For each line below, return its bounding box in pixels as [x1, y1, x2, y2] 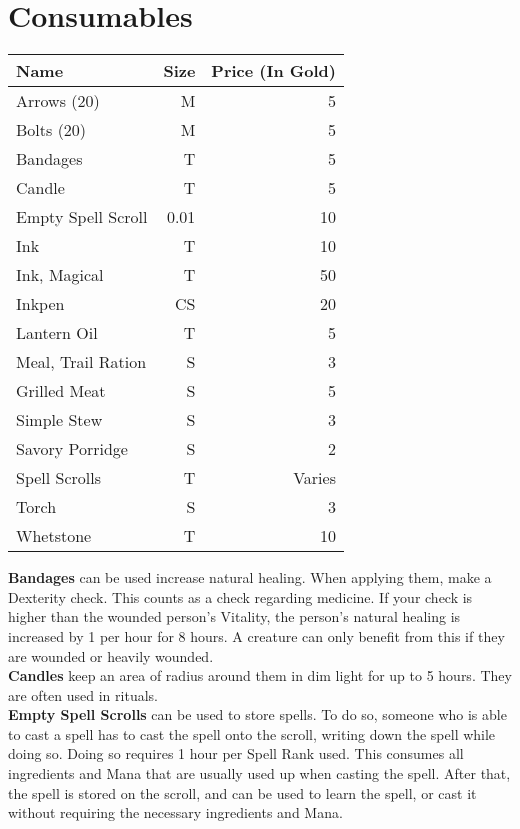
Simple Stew [16, 408, 103, 432]
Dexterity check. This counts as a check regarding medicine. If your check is [8, 586, 473, 607]
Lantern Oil [16, 321, 98, 345]
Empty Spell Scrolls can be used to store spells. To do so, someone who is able [8, 704, 507, 725]
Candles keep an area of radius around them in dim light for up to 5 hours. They [8, 665, 512, 686]
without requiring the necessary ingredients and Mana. [8, 802, 343, 823]
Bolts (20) [16, 118, 87, 142]
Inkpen [16, 292, 65, 316]
